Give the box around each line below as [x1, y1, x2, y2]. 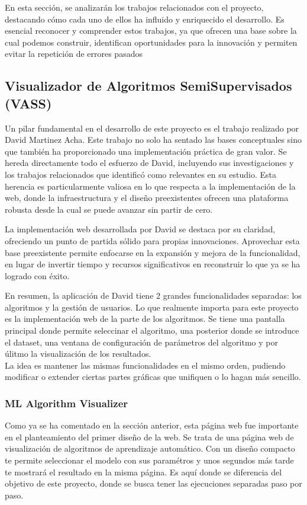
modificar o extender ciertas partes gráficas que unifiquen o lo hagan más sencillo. [5, 370, 301, 383]
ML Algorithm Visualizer [5, 395, 128, 410]
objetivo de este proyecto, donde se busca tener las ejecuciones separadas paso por [5, 477, 302, 490]
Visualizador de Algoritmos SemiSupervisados [5, 76, 292, 95]
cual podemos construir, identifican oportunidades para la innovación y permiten [5, 36, 298, 48]
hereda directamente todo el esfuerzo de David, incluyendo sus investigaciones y [5, 156, 294, 169]
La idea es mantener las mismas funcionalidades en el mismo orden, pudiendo [5, 359, 286, 371]
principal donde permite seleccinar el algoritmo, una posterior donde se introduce [5, 324, 299, 337]
